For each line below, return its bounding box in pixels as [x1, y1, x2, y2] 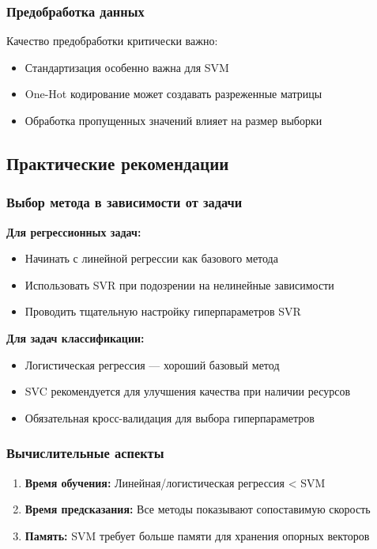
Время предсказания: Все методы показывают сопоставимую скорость [25, 501, 371, 517]
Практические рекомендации [6, 150, 229, 175]
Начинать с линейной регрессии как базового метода [25, 250, 278, 267]
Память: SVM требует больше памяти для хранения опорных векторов [25, 527, 370, 543]
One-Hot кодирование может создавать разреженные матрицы [25, 85, 322, 102]
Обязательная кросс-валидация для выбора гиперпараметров [25, 409, 315, 426]
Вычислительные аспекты [6, 443, 164, 463]
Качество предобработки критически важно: [6, 32, 218, 49]
